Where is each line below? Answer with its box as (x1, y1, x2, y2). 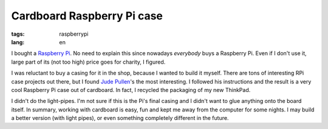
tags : (11, 30, 25, 38)
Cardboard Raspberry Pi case (11, 9, 163, 22)
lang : (11, 38, 25, 45)
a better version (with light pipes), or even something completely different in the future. (11, 114, 229, 122)
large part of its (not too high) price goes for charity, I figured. (11, 58, 166, 65)
